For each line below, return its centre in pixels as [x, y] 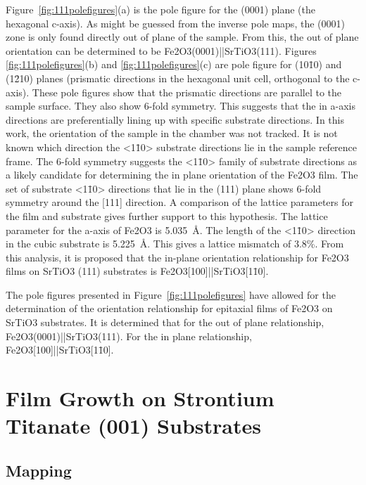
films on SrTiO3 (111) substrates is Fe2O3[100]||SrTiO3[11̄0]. [137, 271]
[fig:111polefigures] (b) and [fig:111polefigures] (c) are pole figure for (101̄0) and [174, 64]
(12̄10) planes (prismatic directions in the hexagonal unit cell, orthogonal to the [178, 78]
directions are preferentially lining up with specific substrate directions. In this [175, 119]
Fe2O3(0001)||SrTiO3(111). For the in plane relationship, [129, 336]
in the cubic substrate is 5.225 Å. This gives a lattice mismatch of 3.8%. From [175, 244]
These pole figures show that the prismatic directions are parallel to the [187, 92]
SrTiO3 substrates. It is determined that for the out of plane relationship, [165, 322]
